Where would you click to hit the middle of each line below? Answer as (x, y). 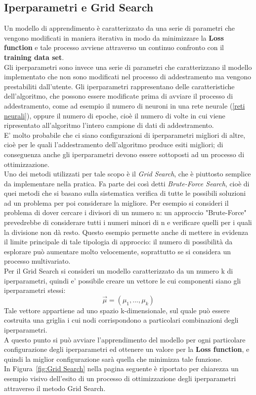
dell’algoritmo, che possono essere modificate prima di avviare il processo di (119, 96)
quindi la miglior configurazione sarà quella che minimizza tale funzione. (113, 359)
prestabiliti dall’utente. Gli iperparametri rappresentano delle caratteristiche (119, 86)
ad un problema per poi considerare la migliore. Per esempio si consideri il (116, 202)
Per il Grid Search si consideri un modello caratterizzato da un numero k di (119, 271)
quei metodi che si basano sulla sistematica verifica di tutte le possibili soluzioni (125, 193)
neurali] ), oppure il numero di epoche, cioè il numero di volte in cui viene (115, 115)
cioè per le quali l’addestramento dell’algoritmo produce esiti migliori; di (114, 144)
